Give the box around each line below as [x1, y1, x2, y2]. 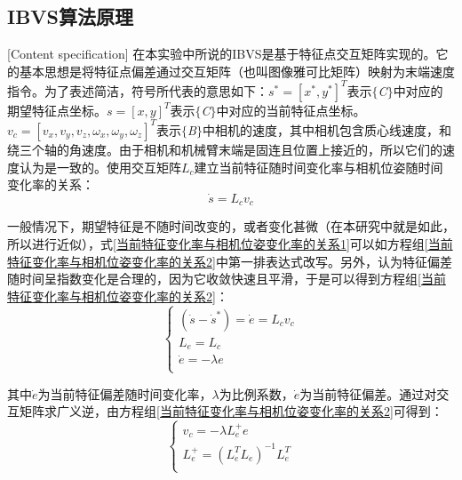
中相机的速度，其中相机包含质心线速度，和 [202, 120, 451, 139]
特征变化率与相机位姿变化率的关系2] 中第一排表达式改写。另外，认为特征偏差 [7, 252, 452, 270]
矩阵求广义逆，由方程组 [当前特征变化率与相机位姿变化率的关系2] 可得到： [19, 402, 443, 420]
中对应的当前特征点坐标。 [216, 100, 366, 119]
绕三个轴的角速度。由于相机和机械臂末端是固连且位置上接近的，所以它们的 [7, 140, 442, 158]
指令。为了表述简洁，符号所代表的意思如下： [7, 81, 268, 100]
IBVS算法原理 [7, 3, 134, 30]
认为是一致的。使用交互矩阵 [19, 157, 181, 176]
